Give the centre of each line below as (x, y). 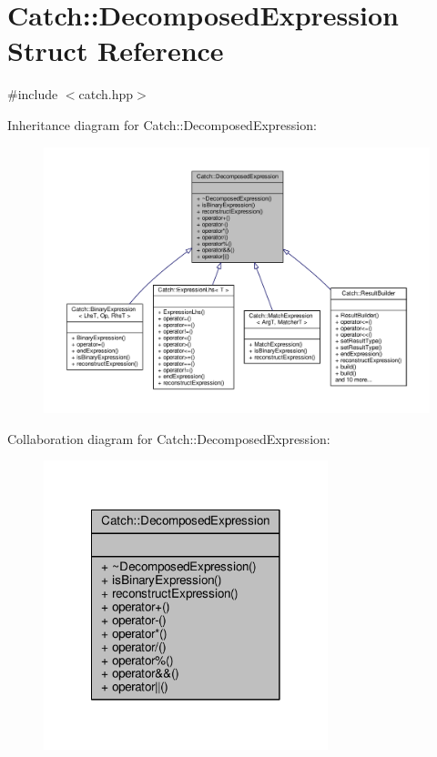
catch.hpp (106, 94)
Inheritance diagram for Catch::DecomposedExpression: (162, 124)
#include (33, 94)
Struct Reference (116, 50)
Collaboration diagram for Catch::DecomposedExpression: (169, 438)
